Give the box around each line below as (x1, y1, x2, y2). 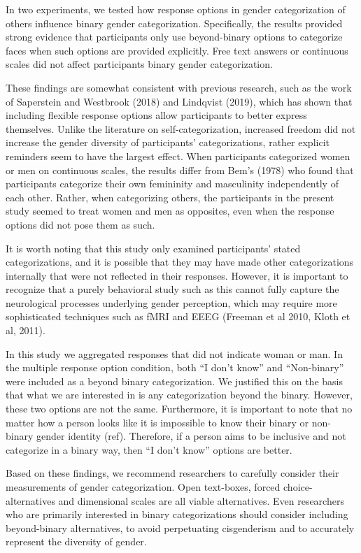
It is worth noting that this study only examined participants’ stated (6, 240, 301, 255)
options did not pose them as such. (6, 217, 155, 231)
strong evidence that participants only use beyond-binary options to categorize (6, 29, 343, 44)
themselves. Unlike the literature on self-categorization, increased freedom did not (6, 121, 356, 136)
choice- (283, 480, 313, 494)
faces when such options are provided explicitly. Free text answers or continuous (6, 43, 348, 57)
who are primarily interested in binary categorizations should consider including (6, 507, 348, 522)
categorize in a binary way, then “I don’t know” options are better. (6, 442, 292, 457)
